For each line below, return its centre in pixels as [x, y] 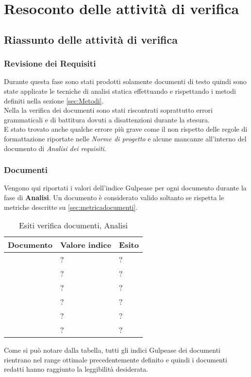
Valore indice [86, 245]
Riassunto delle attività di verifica [91, 39]
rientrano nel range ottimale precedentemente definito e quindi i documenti [116, 359]
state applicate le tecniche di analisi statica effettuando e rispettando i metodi [120, 91]
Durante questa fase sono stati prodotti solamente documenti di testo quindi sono [125, 81]
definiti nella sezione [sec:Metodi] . [54, 100]
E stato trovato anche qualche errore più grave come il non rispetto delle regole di [126, 129]
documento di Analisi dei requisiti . [55, 148]
